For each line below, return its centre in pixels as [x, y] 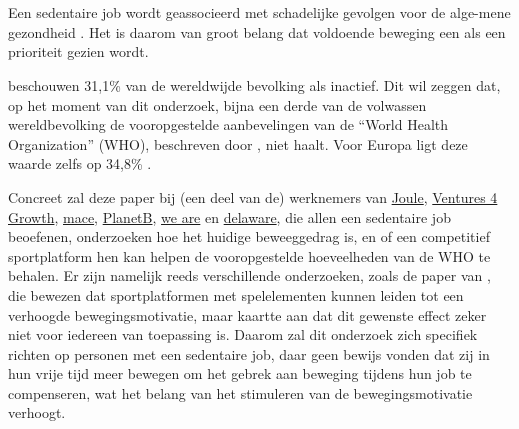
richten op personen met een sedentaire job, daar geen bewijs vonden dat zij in [249, 353]
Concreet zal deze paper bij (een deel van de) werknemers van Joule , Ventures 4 [253, 196]
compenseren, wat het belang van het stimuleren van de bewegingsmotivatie [240, 392]
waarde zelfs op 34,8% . [80, 163]
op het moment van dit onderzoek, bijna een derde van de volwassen [217, 104]
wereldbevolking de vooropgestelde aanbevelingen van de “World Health [228, 124]
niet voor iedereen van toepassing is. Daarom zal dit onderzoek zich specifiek [243, 334]
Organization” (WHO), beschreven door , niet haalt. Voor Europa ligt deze [238, 143]
